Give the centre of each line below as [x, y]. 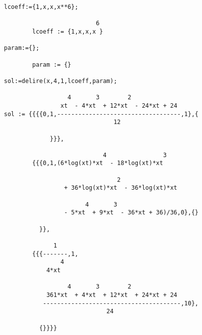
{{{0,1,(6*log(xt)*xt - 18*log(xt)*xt [98, 163]
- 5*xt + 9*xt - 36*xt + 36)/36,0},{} [131, 213]
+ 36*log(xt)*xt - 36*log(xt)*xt [121, 188]
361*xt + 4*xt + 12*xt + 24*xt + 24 [112, 295]
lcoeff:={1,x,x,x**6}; [41, 7]
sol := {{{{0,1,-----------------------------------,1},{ [101, 114]
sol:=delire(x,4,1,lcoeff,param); [61, 81]
